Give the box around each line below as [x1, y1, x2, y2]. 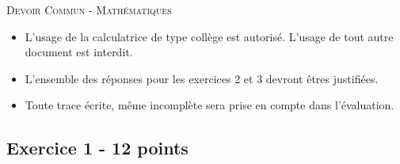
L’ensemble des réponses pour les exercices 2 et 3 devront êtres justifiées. [25, 70, 379, 86]
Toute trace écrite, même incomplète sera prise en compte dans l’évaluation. [25, 97, 394, 113]
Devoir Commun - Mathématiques [6, 2, 172, 17]
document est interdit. [25, 44, 133, 60]
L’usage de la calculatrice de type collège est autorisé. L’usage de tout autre [25, 28, 394, 44]
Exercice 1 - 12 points [6, 135, 189, 160]
